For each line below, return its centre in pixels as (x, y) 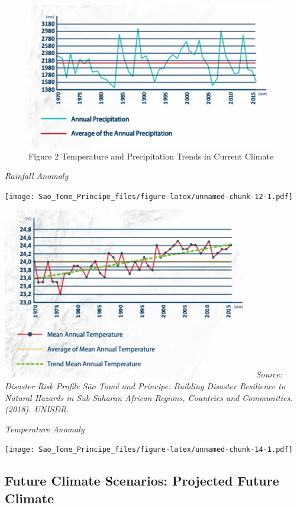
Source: (269, 374)
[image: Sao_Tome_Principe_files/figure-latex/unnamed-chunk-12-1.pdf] (149, 196)
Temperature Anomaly (45, 429)
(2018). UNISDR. (37, 409)
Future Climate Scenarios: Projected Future (142, 481)
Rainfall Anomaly (37, 176)
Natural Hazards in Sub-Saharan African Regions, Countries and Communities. (149, 397)
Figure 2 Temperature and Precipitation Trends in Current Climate (151, 156)
